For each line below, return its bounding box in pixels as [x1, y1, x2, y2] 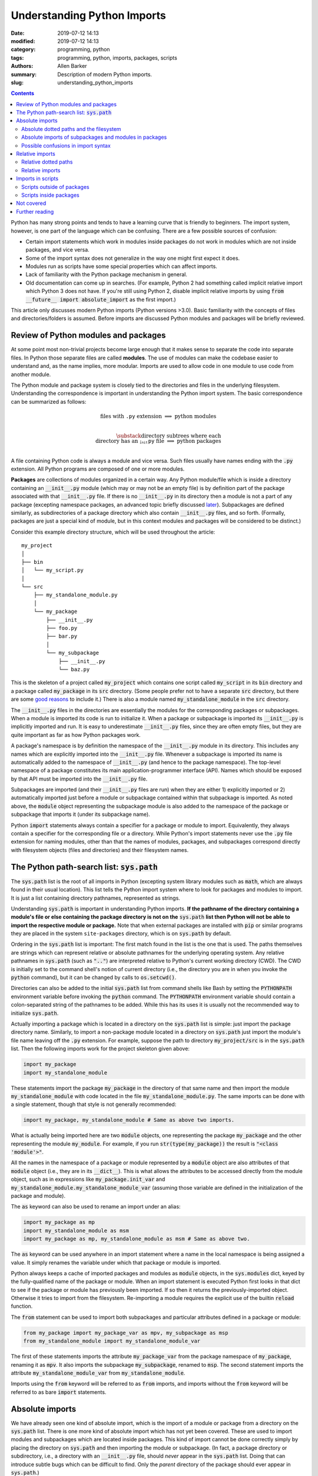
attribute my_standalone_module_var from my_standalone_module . [11, 1370, 185, 1376]
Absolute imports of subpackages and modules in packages [21, 133, 167, 141]
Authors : [11, 63, 34, 70]
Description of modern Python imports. [57, 71, 153, 78]
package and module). [11, 1192, 66, 1199]
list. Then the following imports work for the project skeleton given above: [11, 1045, 190, 1052]
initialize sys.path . [11, 1010, 59, 1017]
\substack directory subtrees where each [115, 432, 221, 439]
